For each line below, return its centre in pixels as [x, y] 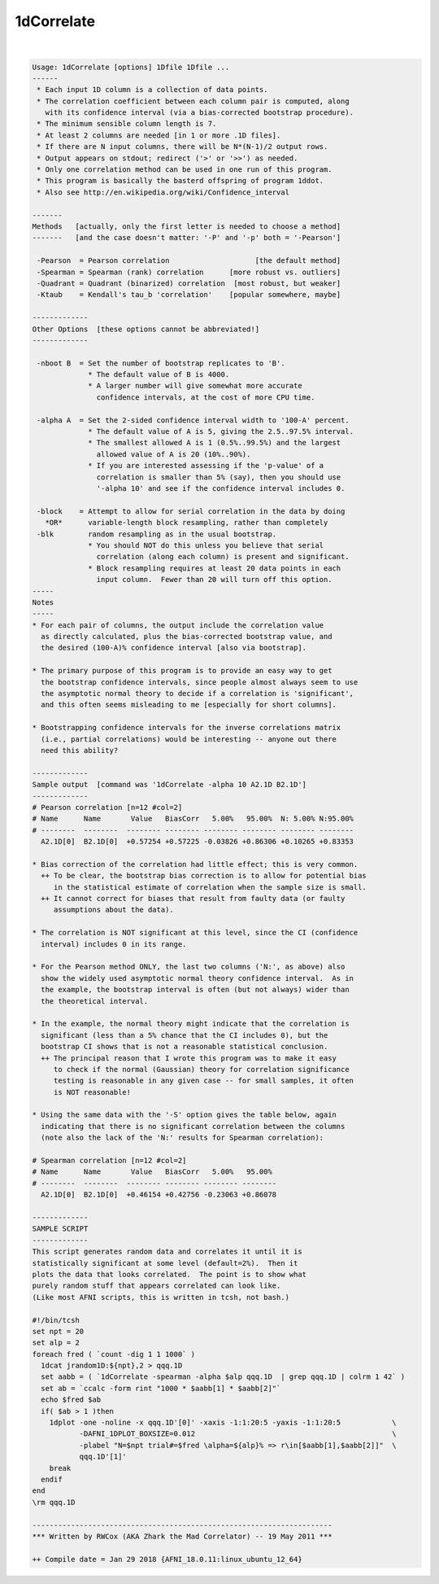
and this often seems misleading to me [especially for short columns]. [189, 705]
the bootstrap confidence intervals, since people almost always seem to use [200, 682]
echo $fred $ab [71, 1400]
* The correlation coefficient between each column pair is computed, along [193, 101]
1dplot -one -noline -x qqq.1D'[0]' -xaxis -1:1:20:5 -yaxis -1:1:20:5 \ [223, 1423]
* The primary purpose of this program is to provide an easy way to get [182, 671]
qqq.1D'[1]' [103, 1457]
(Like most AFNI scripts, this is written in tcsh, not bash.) [161, 1297]
